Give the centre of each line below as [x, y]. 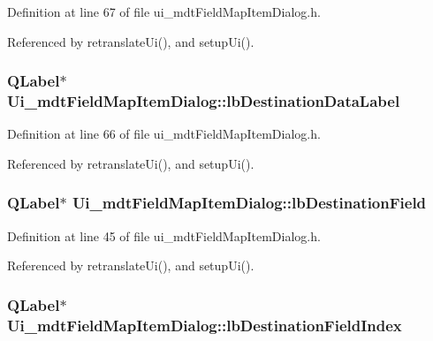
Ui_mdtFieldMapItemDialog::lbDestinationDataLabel [204, 101]
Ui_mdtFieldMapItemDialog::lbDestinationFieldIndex [205, 325]
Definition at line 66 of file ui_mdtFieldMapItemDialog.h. [164, 134]
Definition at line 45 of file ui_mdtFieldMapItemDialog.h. [164, 235]
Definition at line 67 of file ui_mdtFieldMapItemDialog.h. [164, 11]
